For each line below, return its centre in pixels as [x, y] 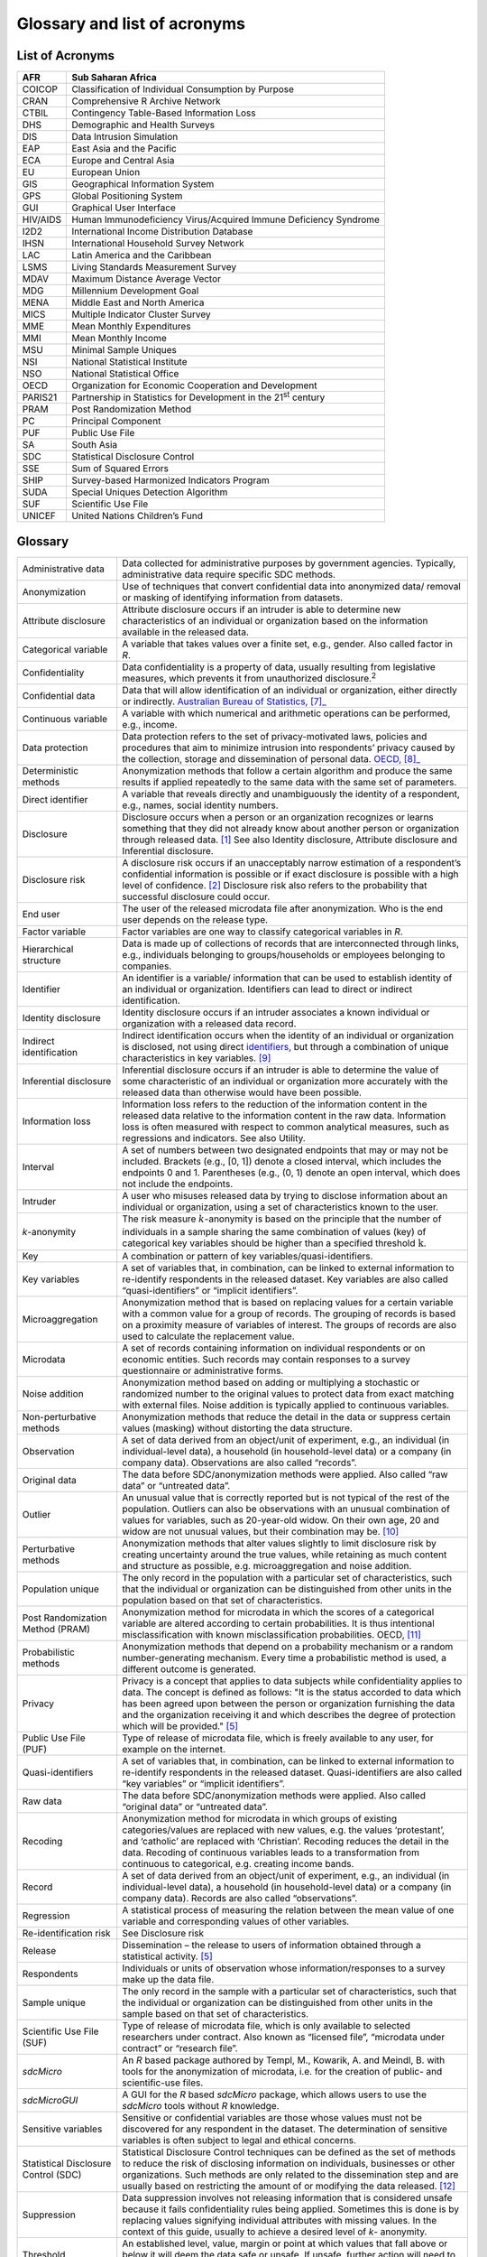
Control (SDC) [52, 2175]
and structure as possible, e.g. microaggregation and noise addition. [267, 1566]
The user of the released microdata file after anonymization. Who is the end [283, 909]
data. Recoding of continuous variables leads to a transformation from [271, 1853]
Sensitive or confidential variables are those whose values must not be [272, 2118]
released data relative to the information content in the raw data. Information [284, 1116]
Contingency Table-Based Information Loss [164, 113]
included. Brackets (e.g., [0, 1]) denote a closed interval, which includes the [282, 1162]
